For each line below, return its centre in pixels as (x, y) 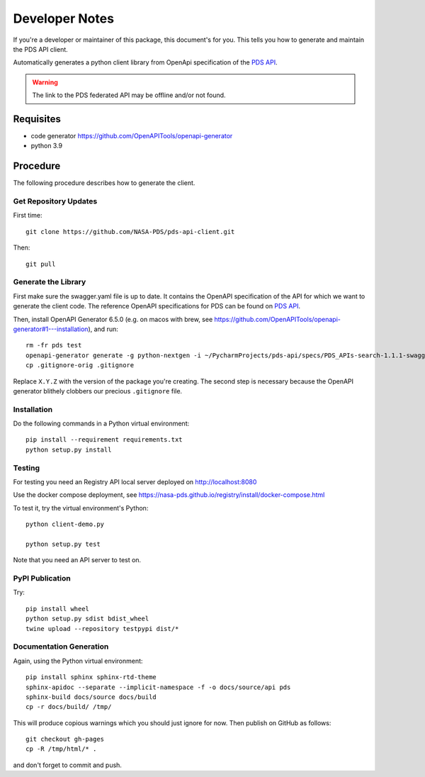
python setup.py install (69, 449)
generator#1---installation (51, 329)
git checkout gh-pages (65, 739)
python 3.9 (47, 146)
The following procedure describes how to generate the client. (104, 183)
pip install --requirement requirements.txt (104, 440)
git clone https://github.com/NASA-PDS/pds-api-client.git (130, 231)
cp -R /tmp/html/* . (61, 749)
